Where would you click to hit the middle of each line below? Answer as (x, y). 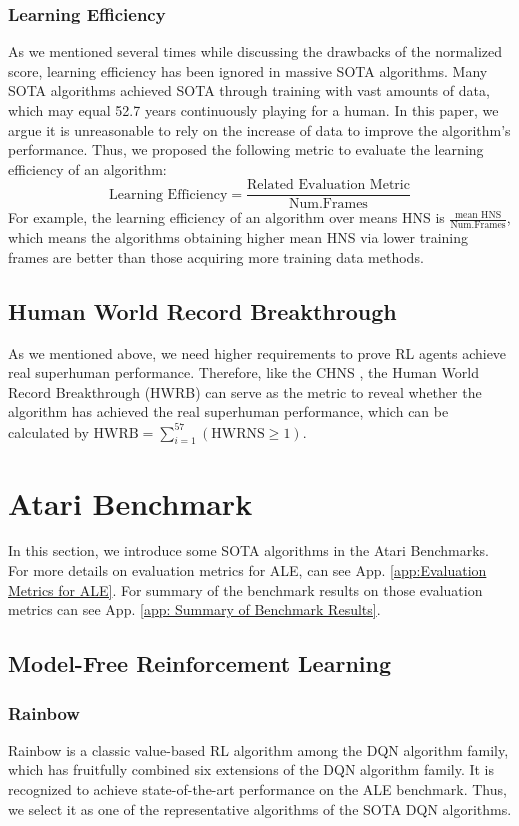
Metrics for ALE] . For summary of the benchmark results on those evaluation (245, 589)
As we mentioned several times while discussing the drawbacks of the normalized (255, 51)
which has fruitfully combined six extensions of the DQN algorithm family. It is (251, 769)
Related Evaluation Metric (328, 185)
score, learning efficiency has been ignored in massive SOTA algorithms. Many (248, 70)
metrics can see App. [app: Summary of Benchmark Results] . (194, 609)
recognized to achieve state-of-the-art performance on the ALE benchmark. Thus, (257, 789)
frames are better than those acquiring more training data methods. (216, 256)
